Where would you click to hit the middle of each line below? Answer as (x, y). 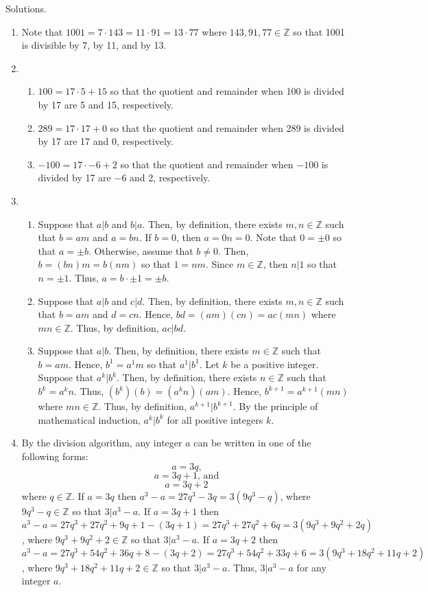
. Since (219, 264)
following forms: (55, 456)
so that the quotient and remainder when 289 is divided (227, 127)
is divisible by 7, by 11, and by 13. (94, 45)
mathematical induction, (89, 419)
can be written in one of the (252, 443)
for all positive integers (215, 419)
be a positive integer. (275, 364)
